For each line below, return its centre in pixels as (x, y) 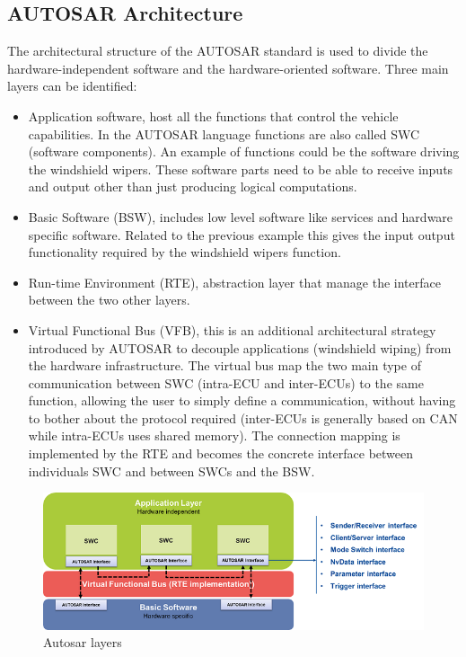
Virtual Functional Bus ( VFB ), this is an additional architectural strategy (232, 329)
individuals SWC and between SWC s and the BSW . (171, 471)
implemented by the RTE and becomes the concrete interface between (221, 453)
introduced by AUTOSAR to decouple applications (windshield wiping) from (240, 347)
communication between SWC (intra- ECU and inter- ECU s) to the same (226, 382)
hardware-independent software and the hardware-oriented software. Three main (228, 68)
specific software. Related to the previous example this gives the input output (242, 234)
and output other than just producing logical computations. (193, 186)
